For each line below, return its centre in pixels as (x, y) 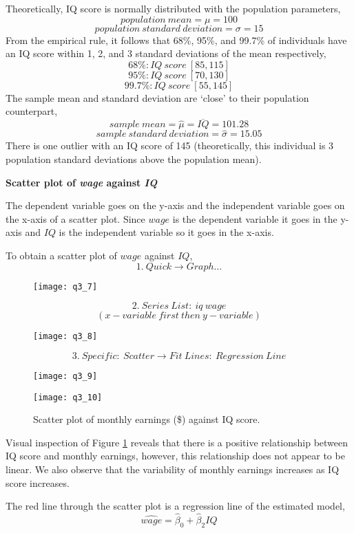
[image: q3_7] (65, 286)
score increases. (38, 482)
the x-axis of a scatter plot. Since (75, 218)
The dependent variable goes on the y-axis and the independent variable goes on (175, 205)
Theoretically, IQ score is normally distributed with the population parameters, (173, 8)
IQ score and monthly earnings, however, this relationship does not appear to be (175, 456)
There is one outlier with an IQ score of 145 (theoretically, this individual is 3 (170, 145)
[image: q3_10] (68, 397)
